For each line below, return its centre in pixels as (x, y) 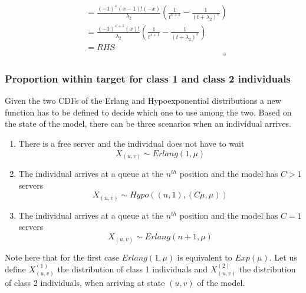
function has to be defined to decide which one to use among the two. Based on (148, 112)
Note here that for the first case (62, 257)
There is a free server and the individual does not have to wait (131, 143)
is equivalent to (205, 257)
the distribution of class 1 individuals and (133, 269)
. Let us (283, 257)
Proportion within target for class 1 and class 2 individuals (148, 78)
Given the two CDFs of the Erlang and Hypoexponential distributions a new (143, 101)
